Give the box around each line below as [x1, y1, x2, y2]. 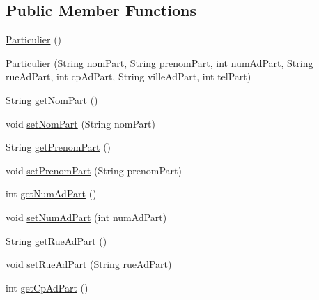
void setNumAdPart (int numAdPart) [6, 209, 167, 224]
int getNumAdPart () [6, 186, 97, 201]
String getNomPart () [6, 92, 98, 107]
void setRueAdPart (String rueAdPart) [6, 257, 172, 271]
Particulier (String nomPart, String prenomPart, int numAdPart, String [6, 55, 313, 70]
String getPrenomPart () [6, 140, 111, 154]
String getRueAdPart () [6, 233, 107, 248]
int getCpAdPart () [6, 280, 88, 294]
